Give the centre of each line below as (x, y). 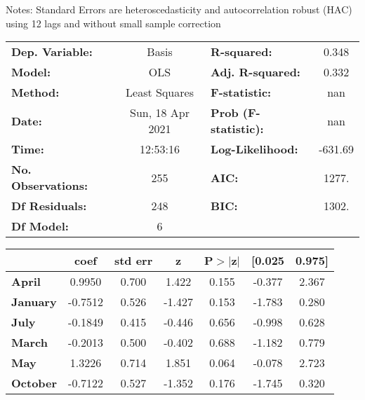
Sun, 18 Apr (160, 113)
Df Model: (40, 226)
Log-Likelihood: (254, 149)
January (34, 302)
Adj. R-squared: (255, 72)
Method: (35, 92)
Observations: (50, 186)
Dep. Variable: (52, 52)
